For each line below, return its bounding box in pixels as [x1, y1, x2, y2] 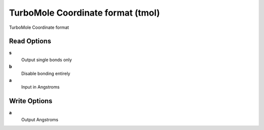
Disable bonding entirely [21, 70, 70, 76]
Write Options [9, 97, 52, 105]
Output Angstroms [21, 116, 59, 122]
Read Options [9, 37, 51, 45]
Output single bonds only [21, 57, 72, 63]
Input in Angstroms [21, 84, 60, 90]
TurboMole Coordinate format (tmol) [9, 7, 160, 18]
